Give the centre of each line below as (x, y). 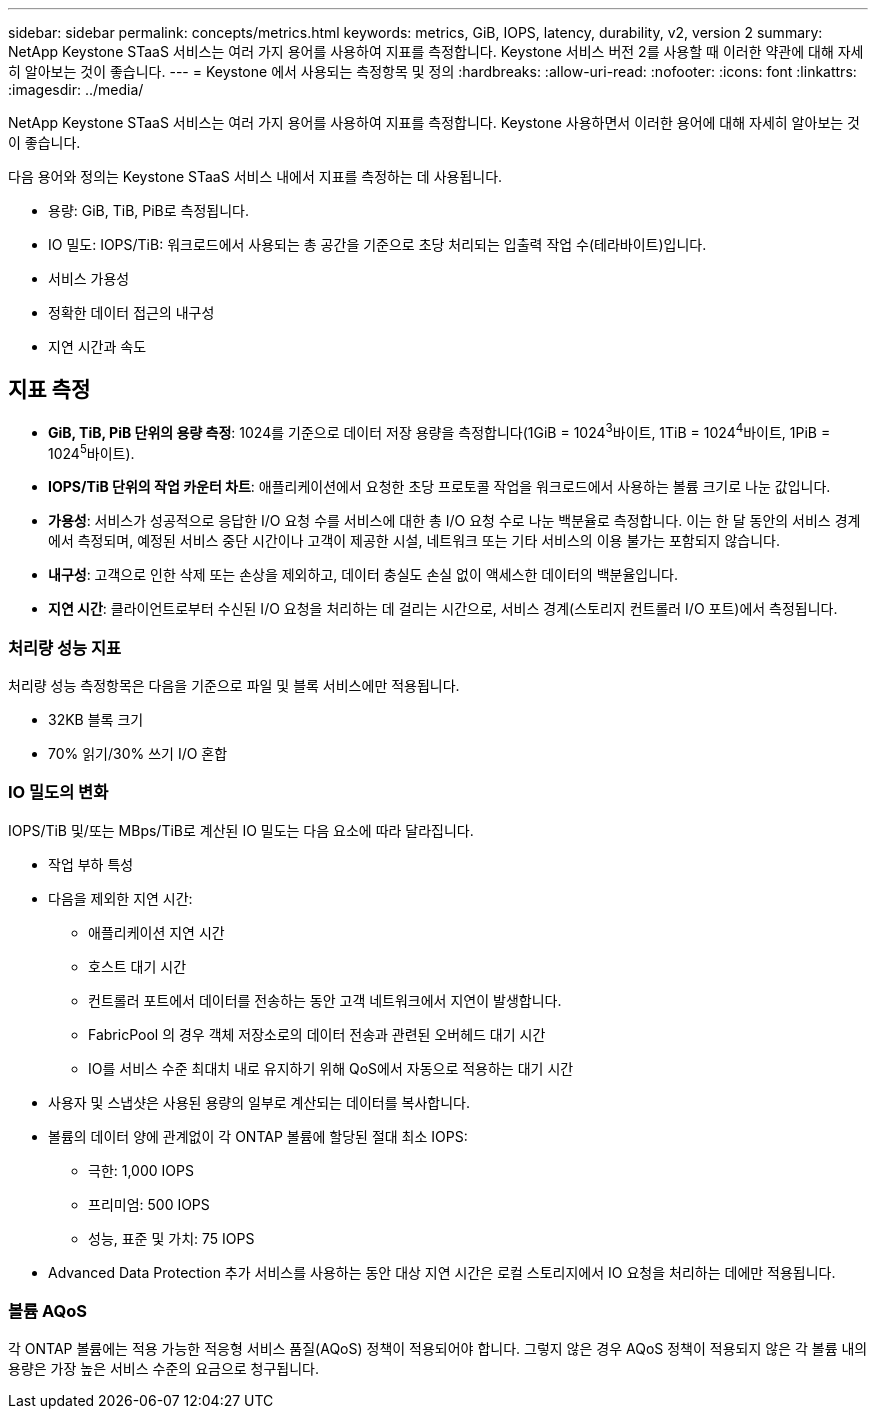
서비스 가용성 (89, 278)
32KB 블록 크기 (96, 719)
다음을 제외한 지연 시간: (120, 898)
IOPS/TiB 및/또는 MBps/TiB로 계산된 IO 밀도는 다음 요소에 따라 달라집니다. (241, 830)
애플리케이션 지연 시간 (156, 932)
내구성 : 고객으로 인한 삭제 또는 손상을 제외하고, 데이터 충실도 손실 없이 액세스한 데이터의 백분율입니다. (363, 575)
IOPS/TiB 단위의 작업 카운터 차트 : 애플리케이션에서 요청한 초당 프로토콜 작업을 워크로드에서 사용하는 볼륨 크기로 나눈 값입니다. (439, 487)
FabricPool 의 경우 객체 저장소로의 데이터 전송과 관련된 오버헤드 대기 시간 (317, 1034)
